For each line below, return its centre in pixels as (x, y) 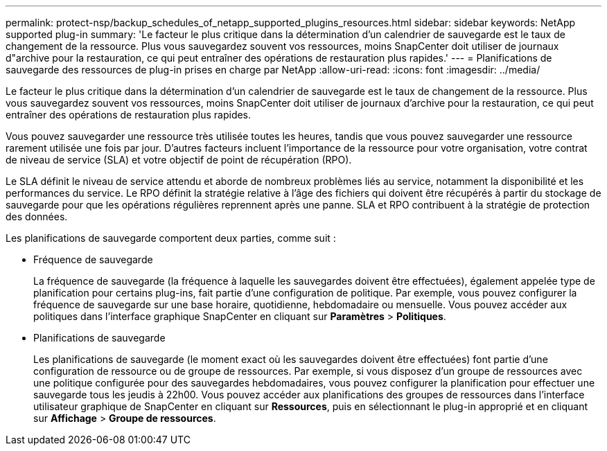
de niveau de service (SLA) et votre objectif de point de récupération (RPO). (179, 160)
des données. (37, 216)
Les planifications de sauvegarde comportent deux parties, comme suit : (171, 238)
